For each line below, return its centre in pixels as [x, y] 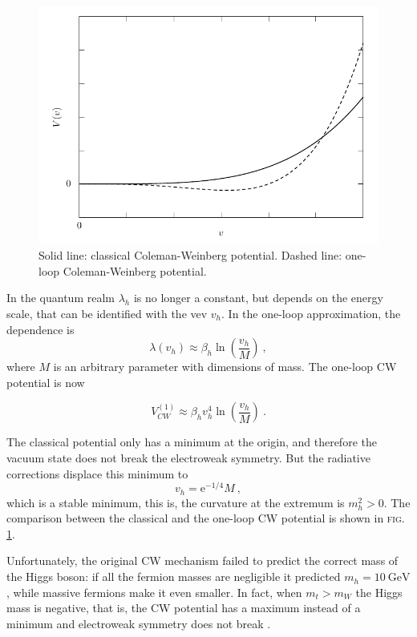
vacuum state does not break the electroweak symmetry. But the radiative [188, 457]
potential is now [46, 382]
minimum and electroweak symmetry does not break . [139, 623]
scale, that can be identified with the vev [107, 313]
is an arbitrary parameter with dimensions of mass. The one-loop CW [225, 367]
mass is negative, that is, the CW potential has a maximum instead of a [184, 608]
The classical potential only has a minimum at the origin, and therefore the [192, 442]
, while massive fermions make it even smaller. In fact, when [154, 592]
